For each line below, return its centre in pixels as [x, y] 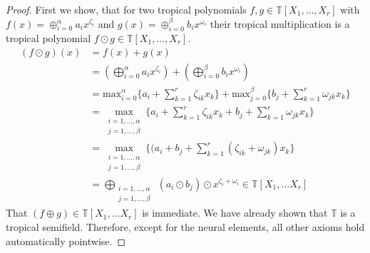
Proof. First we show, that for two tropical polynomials [126, 9]
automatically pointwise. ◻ [66, 241]
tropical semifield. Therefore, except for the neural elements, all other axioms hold [185, 227]
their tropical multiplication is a [280, 23]
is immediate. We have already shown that [235, 213]
